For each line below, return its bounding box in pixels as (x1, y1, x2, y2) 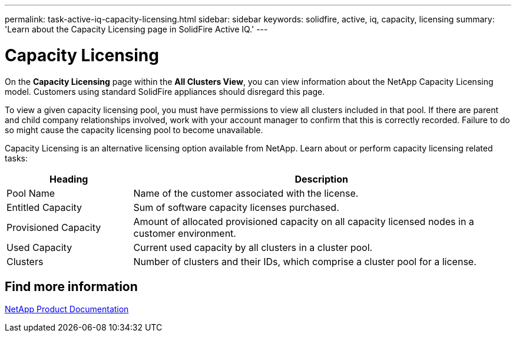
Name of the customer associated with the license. (133, 187, 359, 199)
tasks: (5, 153, 28, 163)
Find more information (5, 279, 138, 294)
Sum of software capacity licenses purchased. (133, 201, 339, 213)
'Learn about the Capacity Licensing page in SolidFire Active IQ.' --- (5, 24, 268, 34)
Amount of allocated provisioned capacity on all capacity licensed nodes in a (133, 215, 474, 227)
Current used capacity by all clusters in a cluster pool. (133, 241, 373, 253)
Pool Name (6, 187, 55, 199)
